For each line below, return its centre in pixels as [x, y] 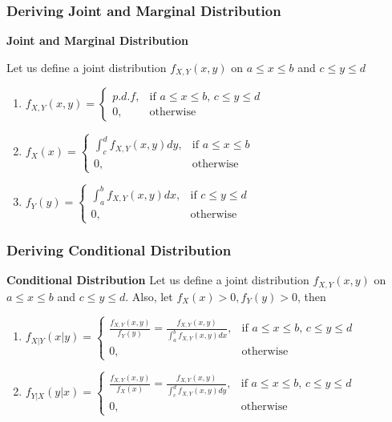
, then [311, 296]
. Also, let [149, 296]
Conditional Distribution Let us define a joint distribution [158, 280]
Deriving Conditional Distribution [119, 249]
